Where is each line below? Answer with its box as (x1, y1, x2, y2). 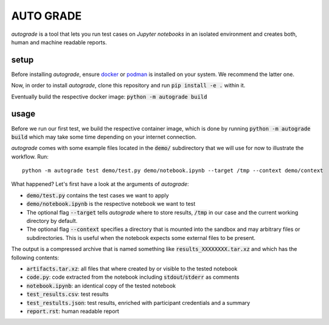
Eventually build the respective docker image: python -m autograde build (11, 93, 207, 100)
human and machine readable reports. (11, 38, 107, 46)
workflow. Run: (11, 152, 49, 160)
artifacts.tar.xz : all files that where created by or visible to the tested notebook (26, 265, 238, 272)
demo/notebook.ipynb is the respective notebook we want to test (26, 200, 196, 208)
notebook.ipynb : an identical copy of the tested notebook (26, 282, 176, 289)
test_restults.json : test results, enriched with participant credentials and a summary (26, 299, 251, 306)
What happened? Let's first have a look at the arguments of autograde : (11, 180, 189, 188)
